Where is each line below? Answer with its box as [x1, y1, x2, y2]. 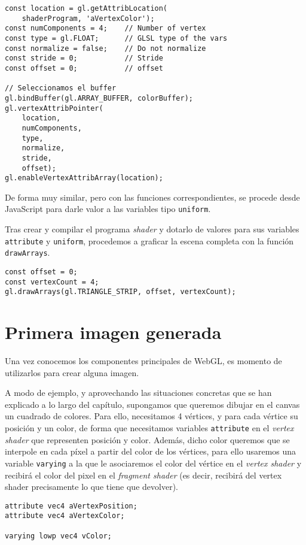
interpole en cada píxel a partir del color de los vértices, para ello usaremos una [5, 445, 296, 458]
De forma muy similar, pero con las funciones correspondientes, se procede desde [5, 190, 300, 203]
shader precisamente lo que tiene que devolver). [5, 480, 178, 493]
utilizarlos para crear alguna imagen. [5, 366, 139, 379]
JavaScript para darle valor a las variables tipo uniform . [5, 202, 211, 215]
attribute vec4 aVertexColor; [5, 511, 125, 520]
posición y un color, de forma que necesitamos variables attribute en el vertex [5, 422, 294, 434]
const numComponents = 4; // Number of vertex [5, 24, 206, 33]
